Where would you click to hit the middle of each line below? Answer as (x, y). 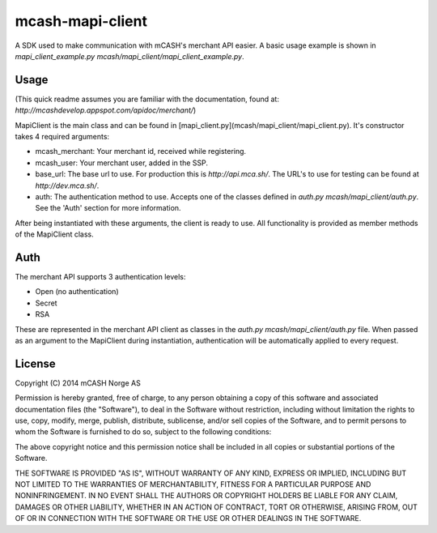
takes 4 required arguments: (62, 137)
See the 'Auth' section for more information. (108, 208)
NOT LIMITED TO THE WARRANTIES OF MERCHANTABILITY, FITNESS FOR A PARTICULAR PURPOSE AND (193, 484)
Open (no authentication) (77, 292)
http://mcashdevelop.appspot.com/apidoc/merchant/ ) (106, 110)
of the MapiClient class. (54, 234)
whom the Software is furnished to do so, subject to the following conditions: (143, 432)
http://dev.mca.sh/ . (67, 185)
